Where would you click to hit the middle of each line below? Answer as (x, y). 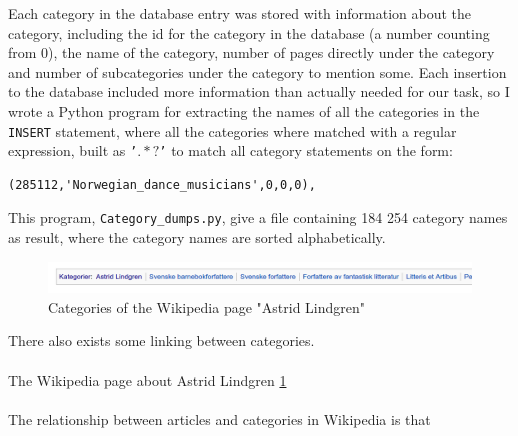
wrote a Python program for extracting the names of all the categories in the (244, 110)
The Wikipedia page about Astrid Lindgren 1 (147, 379)
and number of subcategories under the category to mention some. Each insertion (257, 71)
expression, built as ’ (73, 150)
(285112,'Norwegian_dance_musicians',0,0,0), (162, 184)
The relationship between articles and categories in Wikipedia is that (219, 418)
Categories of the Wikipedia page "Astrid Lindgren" (207, 306)
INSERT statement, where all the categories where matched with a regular (232, 130)
